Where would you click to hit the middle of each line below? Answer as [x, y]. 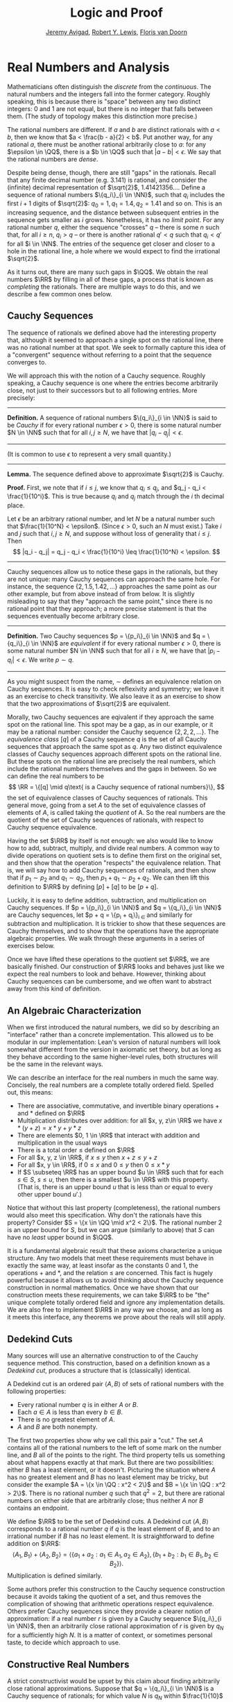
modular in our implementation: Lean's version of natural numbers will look [114, 1042]
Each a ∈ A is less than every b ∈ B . [70, 1412]
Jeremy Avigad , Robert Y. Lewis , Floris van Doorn [116, 32]
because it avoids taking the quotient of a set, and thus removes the [104, 1596]
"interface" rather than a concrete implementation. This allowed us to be [110, 1035]
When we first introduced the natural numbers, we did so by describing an [113, 1027]
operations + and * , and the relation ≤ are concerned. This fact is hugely [110, 1273]
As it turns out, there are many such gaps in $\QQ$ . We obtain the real [107, 272]
